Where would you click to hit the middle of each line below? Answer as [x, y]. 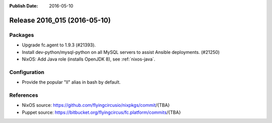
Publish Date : [24, 6]
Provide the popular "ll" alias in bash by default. [71, 82]
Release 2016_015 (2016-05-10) [60, 20]
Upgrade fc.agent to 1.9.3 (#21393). [59, 45]
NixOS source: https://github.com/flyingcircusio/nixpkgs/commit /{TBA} [96, 105]
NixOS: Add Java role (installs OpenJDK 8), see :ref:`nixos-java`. [89, 59]
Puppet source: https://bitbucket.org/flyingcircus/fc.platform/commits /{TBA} [101, 112]
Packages [22, 35]
